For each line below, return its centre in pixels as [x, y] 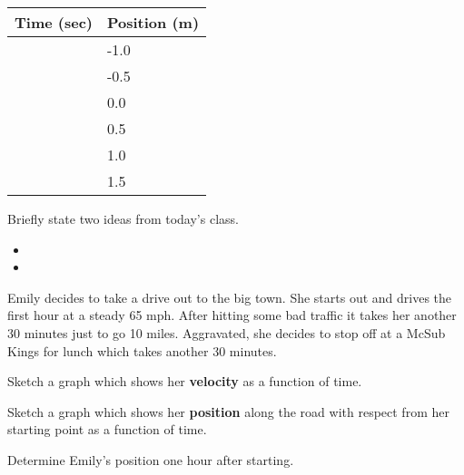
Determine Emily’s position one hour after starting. [151, 459]
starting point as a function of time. [107, 429]
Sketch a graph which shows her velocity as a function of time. [185, 381]
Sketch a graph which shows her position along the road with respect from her [228, 411]
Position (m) [153, 22]
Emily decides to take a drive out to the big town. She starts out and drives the [230, 297]
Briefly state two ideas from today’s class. [123, 218]
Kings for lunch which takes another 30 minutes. [142, 350]
